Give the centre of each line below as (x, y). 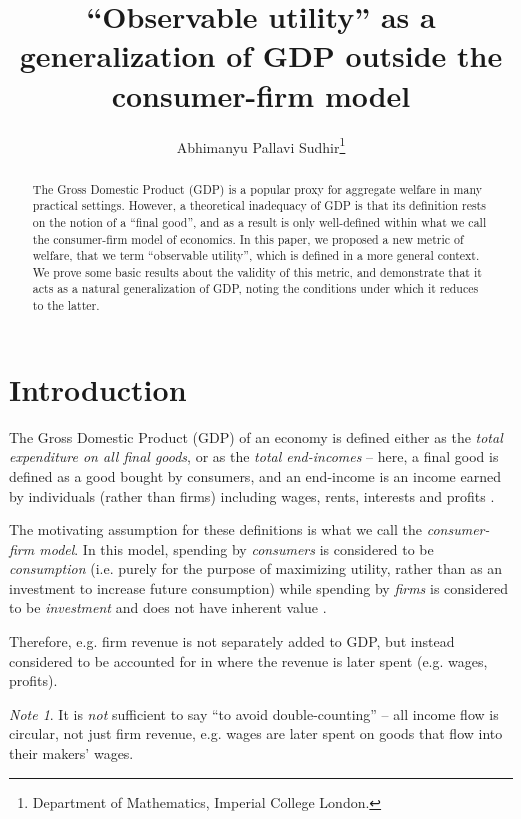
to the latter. (66, 305)
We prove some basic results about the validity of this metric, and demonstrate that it (257, 271)
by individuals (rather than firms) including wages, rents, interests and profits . (252, 495)
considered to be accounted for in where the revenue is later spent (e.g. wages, (248, 660)
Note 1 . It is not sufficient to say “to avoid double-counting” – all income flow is (254, 713)
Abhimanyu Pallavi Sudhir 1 (261, 145)
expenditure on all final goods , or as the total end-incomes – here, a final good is (254, 456)
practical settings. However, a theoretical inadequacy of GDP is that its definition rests (259, 205)
